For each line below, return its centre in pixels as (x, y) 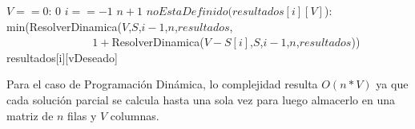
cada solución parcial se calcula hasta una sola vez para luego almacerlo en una (201, 99)
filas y (82, 115)
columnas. (135, 115)
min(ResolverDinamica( (64, 26)
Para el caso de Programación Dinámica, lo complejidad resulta (162, 84)
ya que (392, 84)
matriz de (30, 115)
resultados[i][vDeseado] (62, 57)
